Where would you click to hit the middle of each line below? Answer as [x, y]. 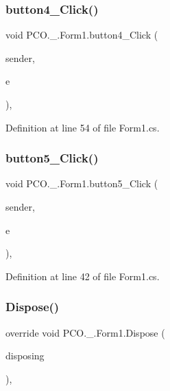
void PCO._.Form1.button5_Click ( [82, 183]
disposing [25, 356]
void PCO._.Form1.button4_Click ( [82, 35]
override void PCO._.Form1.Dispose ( [85, 332]
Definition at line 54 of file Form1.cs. [83, 127]
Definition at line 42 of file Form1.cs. [83, 276]
